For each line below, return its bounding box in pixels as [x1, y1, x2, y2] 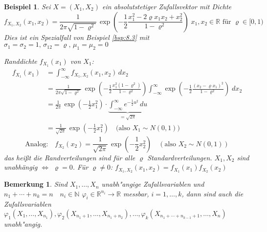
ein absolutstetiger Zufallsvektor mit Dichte [102, 1, 231, 11]
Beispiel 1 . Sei [4, 1, 51, 11]
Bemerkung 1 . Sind [4, 179, 67, 189]
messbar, [123, 188, 149, 198]
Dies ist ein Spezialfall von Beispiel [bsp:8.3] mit [4, 32, 150, 42]
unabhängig [4, 162, 38, 172]
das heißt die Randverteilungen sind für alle [4, 152, 135, 162]
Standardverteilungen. [147, 152, 212, 162]
